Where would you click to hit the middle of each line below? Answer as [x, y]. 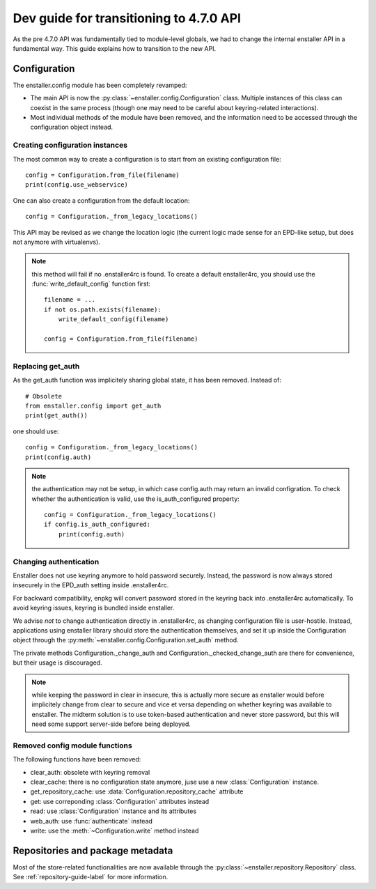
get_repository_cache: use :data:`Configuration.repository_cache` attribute [137, 791]
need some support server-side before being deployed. [111, 724]
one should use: [36, 431]
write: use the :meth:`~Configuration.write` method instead [115, 830]
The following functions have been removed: [77, 759]
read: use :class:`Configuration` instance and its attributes [113, 811]
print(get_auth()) [57, 416]
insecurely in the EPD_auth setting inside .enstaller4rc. [91, 585]
